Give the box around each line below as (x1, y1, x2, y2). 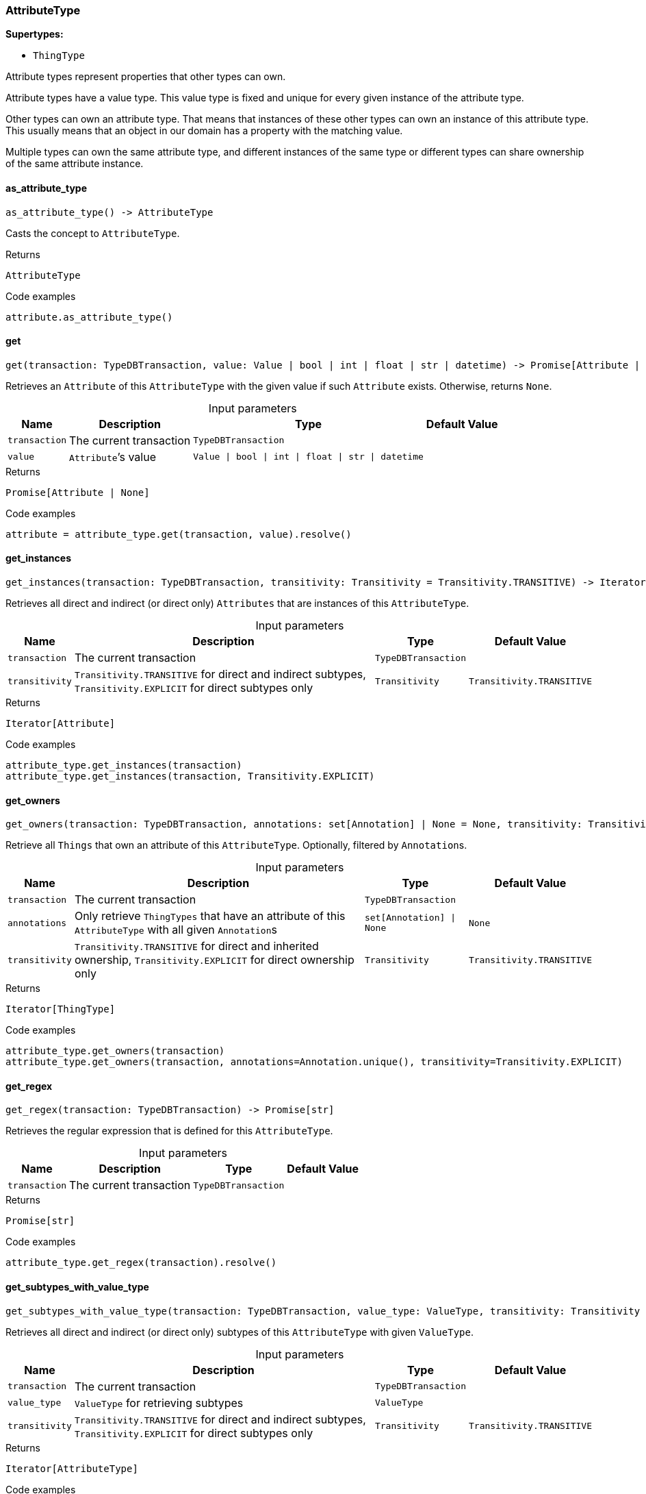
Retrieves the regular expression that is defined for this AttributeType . (5, 1125, 333, 1137)
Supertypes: (5, 28, 64, 40)
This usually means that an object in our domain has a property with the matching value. (5, 125, 403, 137)
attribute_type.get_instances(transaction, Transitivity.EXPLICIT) (5, 771, 375, 782)
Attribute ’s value (69, 449, 156, 464)
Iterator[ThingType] (5, 1004, 116, 1015)
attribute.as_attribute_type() (5, 311, 173, 323)
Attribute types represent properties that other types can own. (5, 71, 286, 83)
